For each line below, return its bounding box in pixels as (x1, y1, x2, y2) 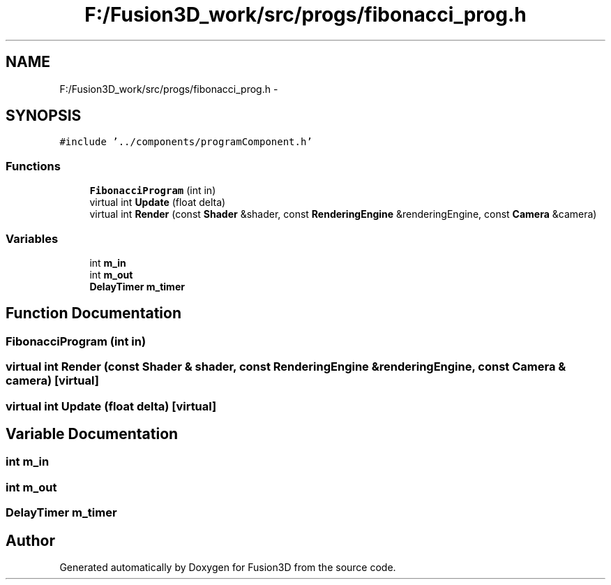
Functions (6, 158, 61, 173)
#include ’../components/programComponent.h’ (59, 136, 312, 148)
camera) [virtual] (6, 373, 99, 388)
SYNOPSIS (6, 107, 82, 125)
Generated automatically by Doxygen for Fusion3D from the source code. (59, 561, 396, 573)
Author (6, 531, 55, 549)
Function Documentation (6, 304, 181, 323)
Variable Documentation (6, 424, 179, 443)
